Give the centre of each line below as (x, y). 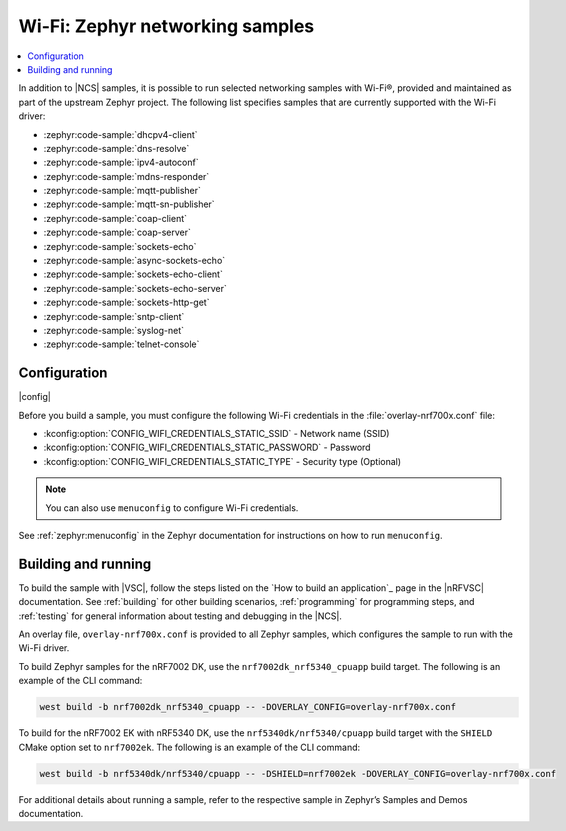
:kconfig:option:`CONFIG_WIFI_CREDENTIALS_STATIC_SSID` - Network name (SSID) (216, 434)
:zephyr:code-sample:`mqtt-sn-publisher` (129, 204)
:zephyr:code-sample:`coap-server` (117, 232)
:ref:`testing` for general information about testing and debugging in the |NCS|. (180, 616)
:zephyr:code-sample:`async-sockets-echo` (134, 261)
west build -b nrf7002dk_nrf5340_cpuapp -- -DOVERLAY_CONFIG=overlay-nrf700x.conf (248, 707)
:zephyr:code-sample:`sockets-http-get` (126, 302)
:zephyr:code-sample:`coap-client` (115, 218)
